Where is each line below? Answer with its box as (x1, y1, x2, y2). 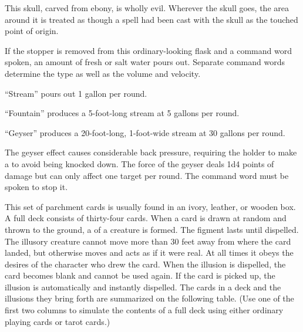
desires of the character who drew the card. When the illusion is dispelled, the (5, 258, 286, 270)
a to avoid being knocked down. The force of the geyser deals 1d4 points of (5, 157, 274, 170)
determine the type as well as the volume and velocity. (5, 67, 201, 79)
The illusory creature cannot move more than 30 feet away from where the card (5, 235, 291, 247)
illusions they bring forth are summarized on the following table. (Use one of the (5, 292, 294, 304)
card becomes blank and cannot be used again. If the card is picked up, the (5, 269, 275, 282)
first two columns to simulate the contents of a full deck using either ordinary (5, 304, 284, 316)
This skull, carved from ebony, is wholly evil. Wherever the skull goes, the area (5, 2, 289, 13)
